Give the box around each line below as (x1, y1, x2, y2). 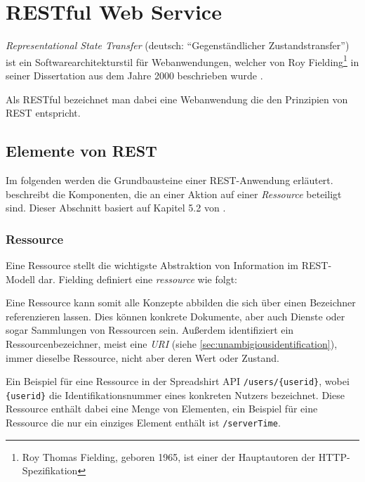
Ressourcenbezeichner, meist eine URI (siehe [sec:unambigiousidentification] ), (6, 336, 338, 351)
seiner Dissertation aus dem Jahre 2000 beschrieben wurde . (6, 67, 263, 82)
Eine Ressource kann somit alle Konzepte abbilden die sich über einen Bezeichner (6, 295, 356, 310)
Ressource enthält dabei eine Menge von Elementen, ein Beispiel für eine (6, 401, 318, 416)
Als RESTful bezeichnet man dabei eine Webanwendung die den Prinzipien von (6, 91, 348, 106)
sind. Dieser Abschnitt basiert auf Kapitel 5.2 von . (6, 200, 226, 215)
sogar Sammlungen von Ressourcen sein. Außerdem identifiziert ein (6, 323, 294, 337)
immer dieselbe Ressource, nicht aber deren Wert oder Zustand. (6, 350, 279, 365)
